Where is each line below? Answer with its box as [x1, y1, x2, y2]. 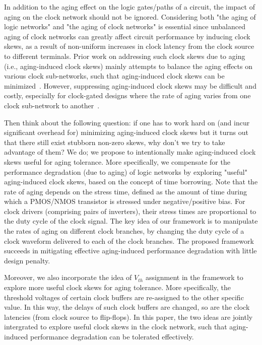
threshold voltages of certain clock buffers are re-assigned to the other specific [4, 292, 244, 302]
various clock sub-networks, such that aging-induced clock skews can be [4, 71, 225, 81]
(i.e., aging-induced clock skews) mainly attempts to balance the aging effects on [4, 60, 252, 71]
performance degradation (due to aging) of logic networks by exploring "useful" [4, 166, 247, 177]
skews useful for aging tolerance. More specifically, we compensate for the [4, 156, 230, 167]
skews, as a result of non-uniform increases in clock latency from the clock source [4, 41, 254, 51]
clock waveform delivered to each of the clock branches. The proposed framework [4, 235, 254, 246]
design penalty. [4, 255, 50, 265]
